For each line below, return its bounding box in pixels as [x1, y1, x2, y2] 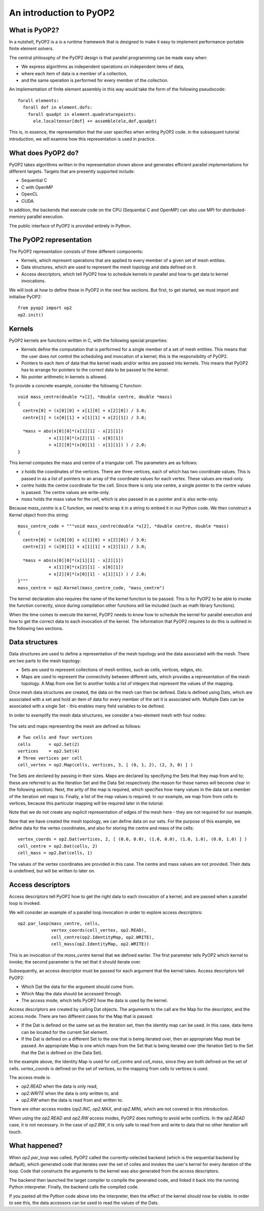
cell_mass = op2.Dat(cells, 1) [18, 850, 93, 856]
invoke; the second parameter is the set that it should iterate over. [9, 959, 141, 965]
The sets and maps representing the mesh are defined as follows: [9, 723, 141, 729]
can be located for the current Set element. [21, 1029, 109, 1035]
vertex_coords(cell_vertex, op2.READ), [51, 927, 147, 933]
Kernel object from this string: [9, 512, 69, 518]
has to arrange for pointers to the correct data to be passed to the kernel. [21, 367, 169, 373]
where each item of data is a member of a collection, [21, 70, 128, 76]
